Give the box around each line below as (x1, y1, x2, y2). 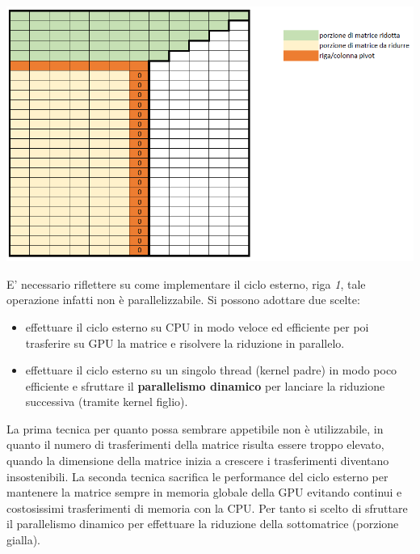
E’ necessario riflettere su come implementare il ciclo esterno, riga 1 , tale (6, 275, 366, 292)
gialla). (6, 531, 41, 548)
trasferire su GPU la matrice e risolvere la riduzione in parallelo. (25, 334, 345, 351)
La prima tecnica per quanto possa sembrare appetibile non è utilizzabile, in (6, 420, 384, 437)
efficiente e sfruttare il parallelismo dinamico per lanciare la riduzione (25, 377, 385, 394)
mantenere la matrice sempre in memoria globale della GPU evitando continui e (6, 484, 402, 501)
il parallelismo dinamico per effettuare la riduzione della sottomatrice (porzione (6, 515, 399, 532)
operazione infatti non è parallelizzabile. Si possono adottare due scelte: (6, 291, 360, 308)
